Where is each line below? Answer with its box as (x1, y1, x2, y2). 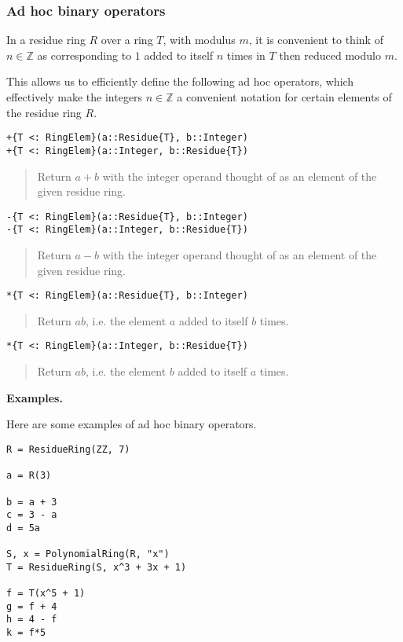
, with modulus (163, 31, 236, 48)
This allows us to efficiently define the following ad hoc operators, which (6, 73, 354, 90)
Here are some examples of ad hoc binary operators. (6, 416, 257, 432)
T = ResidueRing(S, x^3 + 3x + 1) (6, 561, 187, 573)
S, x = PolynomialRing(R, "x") (6, 548, 170, 560)
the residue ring (6, 104, 82, 120)
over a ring (101, 31, 153, 48)
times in (226, 46, 266, 63)
